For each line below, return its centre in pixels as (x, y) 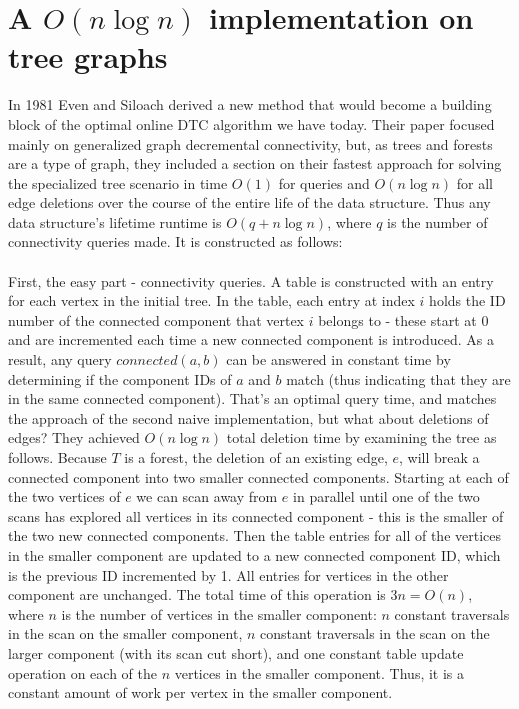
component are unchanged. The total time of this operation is (197, 594)
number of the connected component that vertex (156, 319)
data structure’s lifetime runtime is (115, 221)
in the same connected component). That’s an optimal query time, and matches (252, 398)
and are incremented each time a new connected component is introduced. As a (251, 339)
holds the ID (467, 300)
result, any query (60, 359)
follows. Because (57, 457)
